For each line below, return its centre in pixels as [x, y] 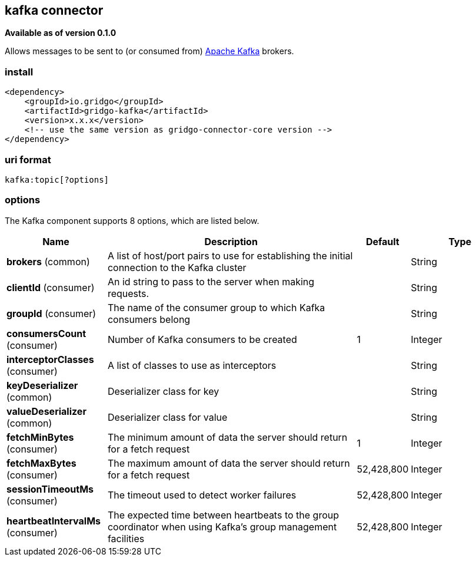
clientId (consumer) [51, 287]
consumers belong [149, 319]
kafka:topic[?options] [57, 179]
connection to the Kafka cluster [177, 267]
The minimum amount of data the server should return [227, 437]
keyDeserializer [42, 385]
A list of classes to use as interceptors [192, 365]
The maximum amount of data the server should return [229, 463]
